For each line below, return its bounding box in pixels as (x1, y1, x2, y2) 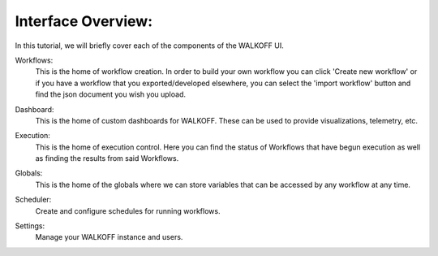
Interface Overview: (15, 12, 153, 30)
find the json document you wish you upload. (35, 89, 187, 99)
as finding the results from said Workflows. (35, 154, 179, 163)
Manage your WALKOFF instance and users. (35, 232, 183, 242)
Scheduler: (15, 195, 52, 205)
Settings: (15, 221, 45, 231)
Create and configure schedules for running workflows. (35, 206, 221, 215)
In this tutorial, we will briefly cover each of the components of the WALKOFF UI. (15, 41, 284, 50)
